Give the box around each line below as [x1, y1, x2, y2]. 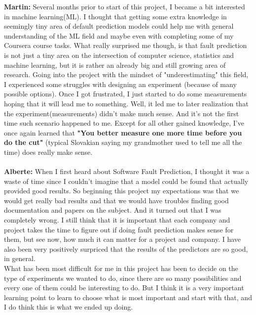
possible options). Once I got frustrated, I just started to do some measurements [4, 89, 247, 99]
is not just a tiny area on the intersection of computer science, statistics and [4, 49, 234, 60]
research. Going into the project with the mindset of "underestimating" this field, [4, 69, 249, 80]
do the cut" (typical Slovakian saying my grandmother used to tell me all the [4, 137, 242, 147]
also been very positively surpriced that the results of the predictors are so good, [4, 243, 248, 254]
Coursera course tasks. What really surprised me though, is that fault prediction [4, 40, 247, 50]
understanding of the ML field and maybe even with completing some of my [4, 30, 234, 41]
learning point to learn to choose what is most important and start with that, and [4, 292, 252, 302]
